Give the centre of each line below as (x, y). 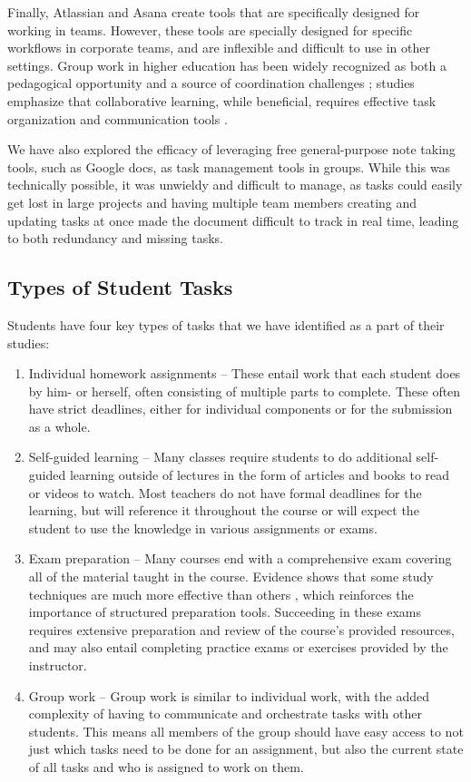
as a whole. (59, 426)
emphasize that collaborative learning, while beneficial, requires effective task (222, 100)
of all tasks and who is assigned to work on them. (166, 766)
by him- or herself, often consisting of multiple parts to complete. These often (245, 391)
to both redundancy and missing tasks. (115, 238)
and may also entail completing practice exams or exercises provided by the (238, 647)
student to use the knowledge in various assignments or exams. (203, 528)
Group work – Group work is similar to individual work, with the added (229, 695)
